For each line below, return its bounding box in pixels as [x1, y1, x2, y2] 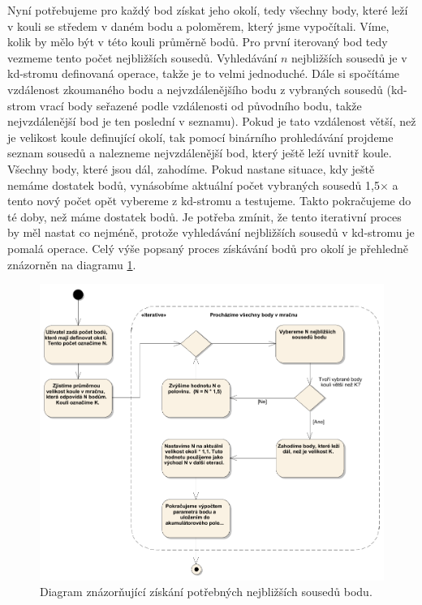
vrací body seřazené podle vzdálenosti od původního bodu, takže [39, 97, 362, 114]
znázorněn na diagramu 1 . [7, 255, 136, 272]
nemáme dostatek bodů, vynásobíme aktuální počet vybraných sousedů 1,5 [7, 176, 380, 193]
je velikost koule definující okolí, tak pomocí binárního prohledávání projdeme [7, 128, 394, 145]
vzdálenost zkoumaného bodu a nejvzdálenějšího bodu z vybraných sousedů [7, 80, 383, 97]
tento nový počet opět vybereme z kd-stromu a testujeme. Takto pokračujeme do [7, 192, 411, 209]
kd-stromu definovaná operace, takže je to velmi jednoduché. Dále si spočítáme [7, 65, 400, 82]
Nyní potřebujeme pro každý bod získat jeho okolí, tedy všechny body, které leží [7, 2, 408, 18]
